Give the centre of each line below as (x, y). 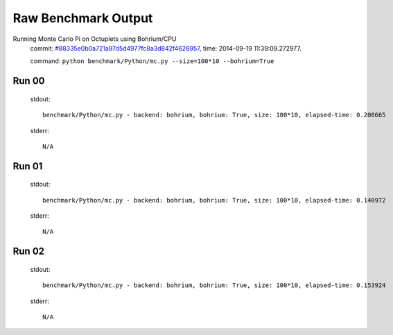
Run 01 (28, 166)
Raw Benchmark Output (83, 18)
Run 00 (29, 81)
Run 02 (29, 251)
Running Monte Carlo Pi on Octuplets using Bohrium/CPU (95, 39)
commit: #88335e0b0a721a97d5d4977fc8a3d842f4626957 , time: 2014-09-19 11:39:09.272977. (166, 48)
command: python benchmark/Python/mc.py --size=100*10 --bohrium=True (152, 61)
